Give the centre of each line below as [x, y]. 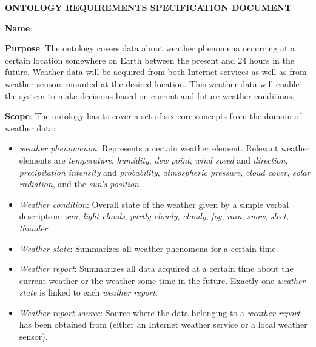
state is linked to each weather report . [89, 292]
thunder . [35, 227]
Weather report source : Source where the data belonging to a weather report [160, 312]
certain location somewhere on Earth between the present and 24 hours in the [150, 60]
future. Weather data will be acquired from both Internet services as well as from [156, 72]
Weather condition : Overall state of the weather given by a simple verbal [154, 204]
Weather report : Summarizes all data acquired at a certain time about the [156, 269]
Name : [19, 28]
